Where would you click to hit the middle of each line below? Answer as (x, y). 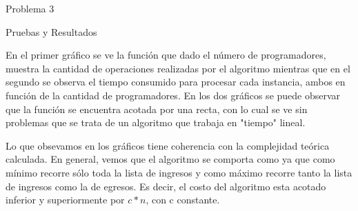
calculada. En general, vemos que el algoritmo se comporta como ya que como (170, 159)
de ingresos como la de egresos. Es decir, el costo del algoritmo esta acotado (166, 186)
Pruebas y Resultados (51, 31)
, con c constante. (183, 200)
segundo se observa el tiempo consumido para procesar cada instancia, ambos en (176, 82)
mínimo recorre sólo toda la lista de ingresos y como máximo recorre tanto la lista (179, 172)
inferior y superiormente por (65, 200)
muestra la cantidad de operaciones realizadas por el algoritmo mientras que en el (178, 68)
